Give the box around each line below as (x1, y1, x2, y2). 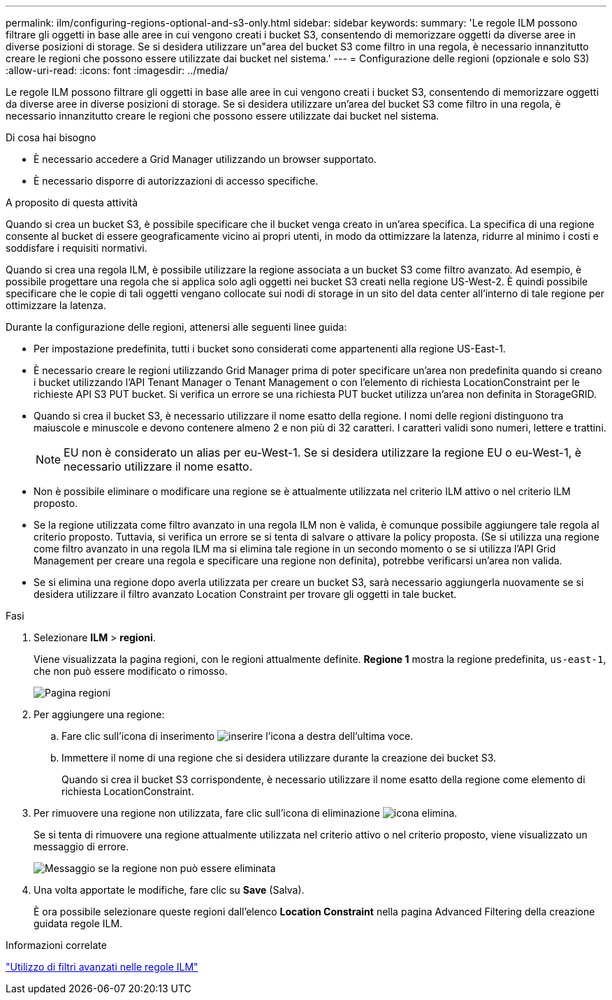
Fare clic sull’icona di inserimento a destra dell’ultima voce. (61, 730, 414, 742)
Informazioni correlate (6, 939, 107, 951)
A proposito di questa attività (6, 197, 138, 208)
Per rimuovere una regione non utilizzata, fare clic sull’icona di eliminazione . (34, 807, 458, 819)
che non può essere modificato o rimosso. (34, 665, 228, 677)
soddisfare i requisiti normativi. (6, 242, 147, 254)
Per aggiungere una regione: (34, 708, 165, 720)
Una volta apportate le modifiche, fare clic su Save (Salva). (34, 884, 305, 896)
